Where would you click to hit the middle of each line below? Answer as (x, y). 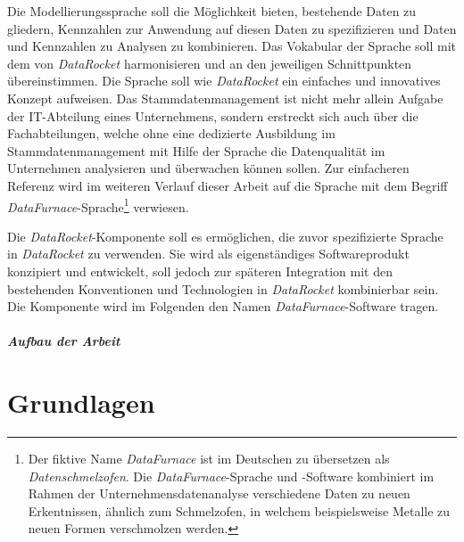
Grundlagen (81, 402)
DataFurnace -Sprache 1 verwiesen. (98, 205)
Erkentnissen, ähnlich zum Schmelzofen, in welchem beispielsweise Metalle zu (239, 510)
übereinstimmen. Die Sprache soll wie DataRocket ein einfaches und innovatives (224, 81)
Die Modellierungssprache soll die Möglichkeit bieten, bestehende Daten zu (212, 11)
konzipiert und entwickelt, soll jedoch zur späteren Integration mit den (200, 271)
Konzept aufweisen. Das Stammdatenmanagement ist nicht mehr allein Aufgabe (225, 98)
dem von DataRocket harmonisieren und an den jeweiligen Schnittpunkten (210, 63)
